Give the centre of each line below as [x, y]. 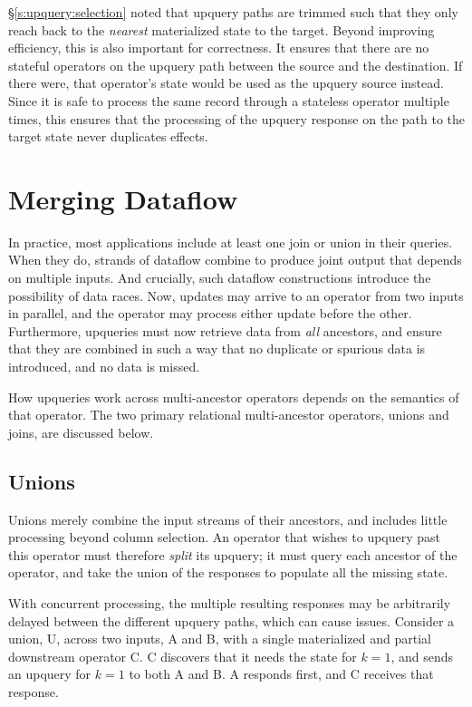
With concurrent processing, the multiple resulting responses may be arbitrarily [230, 602]
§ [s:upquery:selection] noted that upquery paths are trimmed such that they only [233, 12]
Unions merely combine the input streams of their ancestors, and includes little [228, 519]
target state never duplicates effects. [108, 136]
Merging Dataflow [123, 198]
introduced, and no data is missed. [104, 367]
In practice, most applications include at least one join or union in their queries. [231, 242]
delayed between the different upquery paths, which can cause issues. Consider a [231, 620]
